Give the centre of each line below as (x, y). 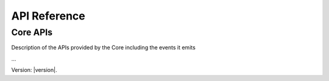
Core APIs (32, 32)
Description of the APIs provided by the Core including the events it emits (104, 48)
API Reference (48, 16)
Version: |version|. (34, 70)
